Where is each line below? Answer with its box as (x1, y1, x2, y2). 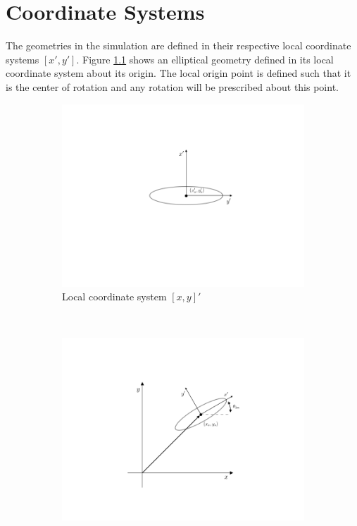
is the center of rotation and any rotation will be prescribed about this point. (6, 79, 339, 94)
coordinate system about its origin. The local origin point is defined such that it (6, 66, 351, 80)
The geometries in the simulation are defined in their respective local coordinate (6, 38, 351, 53)
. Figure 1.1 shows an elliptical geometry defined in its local (76, 51, 334, 66)
